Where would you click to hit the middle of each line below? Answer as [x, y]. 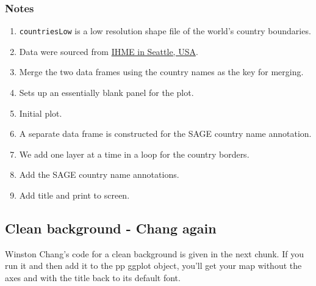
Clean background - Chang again [111, 228]
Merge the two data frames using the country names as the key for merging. [161, 72]
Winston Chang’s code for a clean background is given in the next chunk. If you [154, 253]
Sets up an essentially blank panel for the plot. [106, 93]
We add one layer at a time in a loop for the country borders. [134, 154]
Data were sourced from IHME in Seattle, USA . [109, 51]
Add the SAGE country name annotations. [99, 174]
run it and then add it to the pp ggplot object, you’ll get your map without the [153, 266]
